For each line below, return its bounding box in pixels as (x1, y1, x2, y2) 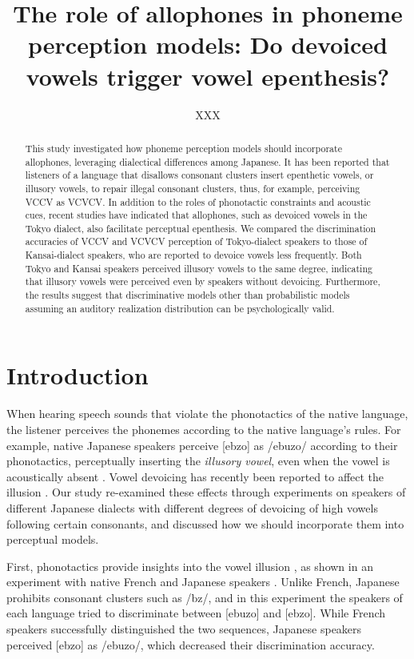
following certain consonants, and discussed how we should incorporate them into (6, 515, 404, 532)
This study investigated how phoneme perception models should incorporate (25, 141, 342, 155)
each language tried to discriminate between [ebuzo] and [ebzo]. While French (6, 605, 386, 621)
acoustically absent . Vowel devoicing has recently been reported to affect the (6, 468, 384, 484)
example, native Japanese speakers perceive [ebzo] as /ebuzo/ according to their (6, 436, 398, 453)
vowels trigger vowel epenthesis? (26, 59, 390, 92)
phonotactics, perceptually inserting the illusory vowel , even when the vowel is (6, 452, 390, 469)
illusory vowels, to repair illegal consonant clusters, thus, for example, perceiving (25, 181, 360, 195)
